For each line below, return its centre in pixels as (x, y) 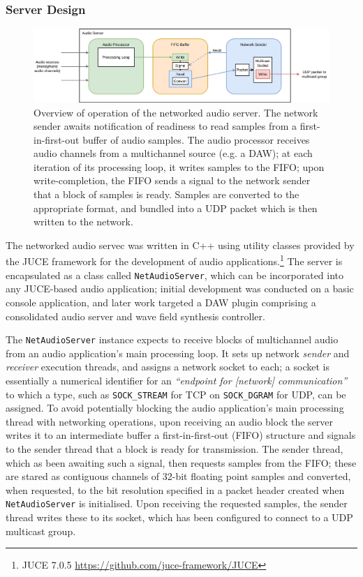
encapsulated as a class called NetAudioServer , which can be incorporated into (175, 275)
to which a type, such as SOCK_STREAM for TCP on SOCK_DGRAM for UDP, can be (176, 394)
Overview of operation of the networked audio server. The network (176, 112)
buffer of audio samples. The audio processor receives (196, 139)
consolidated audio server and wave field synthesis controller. (135, 316)
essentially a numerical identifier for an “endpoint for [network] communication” (177, 380)
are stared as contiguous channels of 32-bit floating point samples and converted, (178, 476)
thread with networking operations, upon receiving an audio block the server (170, 421)
